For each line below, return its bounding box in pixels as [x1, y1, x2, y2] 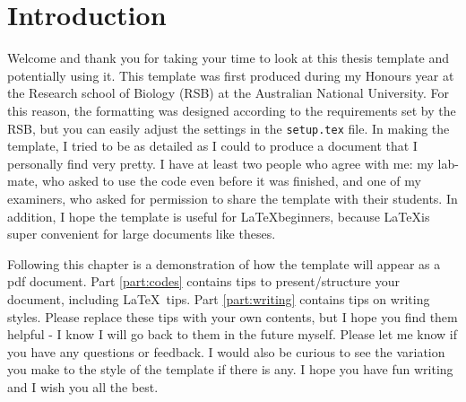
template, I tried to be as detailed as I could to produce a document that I [7, 136, 418, 155]
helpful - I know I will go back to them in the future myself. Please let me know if [7, 325, 458, 344]
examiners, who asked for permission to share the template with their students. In [7, 188, 458, 207]
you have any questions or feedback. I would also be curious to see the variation [7, 342, 445, 361]
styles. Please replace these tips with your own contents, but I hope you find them [7, 307, 458, 326]
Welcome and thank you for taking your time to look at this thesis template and [7, 48, 450, 67]
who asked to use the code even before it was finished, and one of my [41, 171, 421, 190]
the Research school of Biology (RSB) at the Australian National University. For [7, 83, 449, 102]
